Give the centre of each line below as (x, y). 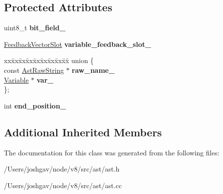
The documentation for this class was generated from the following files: (112, 152)
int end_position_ (35, 105)
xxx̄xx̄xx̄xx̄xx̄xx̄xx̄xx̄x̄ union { (49, 60)
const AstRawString (34, 70)
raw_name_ (93, 70)
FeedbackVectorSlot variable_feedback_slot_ (78, 44)
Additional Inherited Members (83, 132)
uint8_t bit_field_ (35, 28)
